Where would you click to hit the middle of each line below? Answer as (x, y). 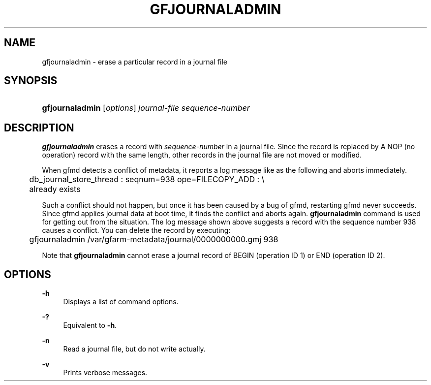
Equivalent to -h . (90, 325)
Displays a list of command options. (121, 302)
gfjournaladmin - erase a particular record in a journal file (135, 62)
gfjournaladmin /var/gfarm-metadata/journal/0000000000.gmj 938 (154, 240)
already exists (55, 189)
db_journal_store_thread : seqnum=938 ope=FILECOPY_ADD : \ (147, 179)
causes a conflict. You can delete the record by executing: (136, 230)
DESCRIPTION (39, 128)
